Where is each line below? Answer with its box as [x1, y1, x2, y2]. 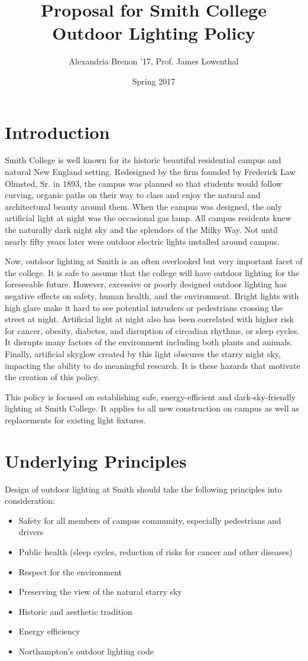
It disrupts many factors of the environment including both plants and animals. [5, 336, 293, 348]
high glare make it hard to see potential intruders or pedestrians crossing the [5, 301, 283, 313]
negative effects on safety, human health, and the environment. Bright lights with [5, 289, 299, 302]
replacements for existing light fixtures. [5, 413, 146, 426]
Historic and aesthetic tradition [18, 605, 132, 617]
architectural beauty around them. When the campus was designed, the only [5, 200, 282, 212]
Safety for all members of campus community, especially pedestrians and [18, 514, 281, 526]
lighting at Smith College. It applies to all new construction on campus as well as [5, 402, 299, 414]
